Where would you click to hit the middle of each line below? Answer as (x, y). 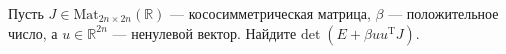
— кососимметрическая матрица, (270, 13)
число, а (33, 32)
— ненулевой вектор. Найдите (204, 32)
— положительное (443, 13)
